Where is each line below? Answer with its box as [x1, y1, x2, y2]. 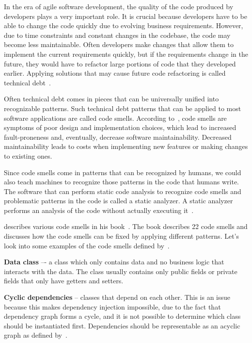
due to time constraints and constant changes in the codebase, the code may [4, 30, 231, 40]
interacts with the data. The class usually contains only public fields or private [4, 266, 237, 276]
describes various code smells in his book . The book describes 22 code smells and [4, 221, 248, 231]
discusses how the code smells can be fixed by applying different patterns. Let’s [4, 231, 239, 241]
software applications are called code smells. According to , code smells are [4, 113, 227, 123]
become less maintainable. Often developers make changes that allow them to [4, 39, 234, 49]
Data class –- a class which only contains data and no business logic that [4, 257, 224, 267]
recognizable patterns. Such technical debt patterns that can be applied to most [4, 103, 241, 113]
